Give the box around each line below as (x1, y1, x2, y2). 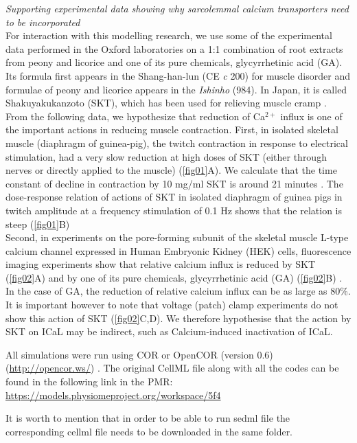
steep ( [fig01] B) (5, 216, 70, 231)
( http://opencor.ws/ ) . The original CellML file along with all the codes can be (5, 361, 339, 375)
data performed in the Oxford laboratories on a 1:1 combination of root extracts (5, 41, 343, 56)
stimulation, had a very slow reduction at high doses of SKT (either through (5, 149, 327, 163)
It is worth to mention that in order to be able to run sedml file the (5, 411, 290, 425)
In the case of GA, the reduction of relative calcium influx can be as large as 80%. (5, 284, 351, 298)
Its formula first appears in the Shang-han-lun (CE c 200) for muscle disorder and (5, 68, 350, 82)
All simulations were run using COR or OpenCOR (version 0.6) (5, 347, 273, 361)
